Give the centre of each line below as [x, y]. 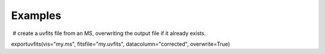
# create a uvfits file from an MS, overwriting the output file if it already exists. [109, 33]
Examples [36, 15]
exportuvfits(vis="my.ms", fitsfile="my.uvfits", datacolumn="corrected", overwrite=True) [121, 44]
